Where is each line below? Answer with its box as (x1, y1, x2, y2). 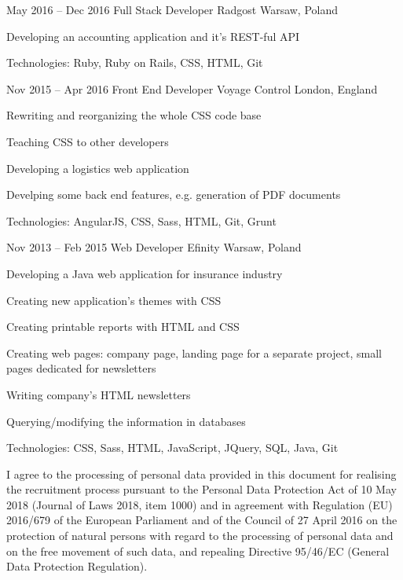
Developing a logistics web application (6, 160, 189, 176)
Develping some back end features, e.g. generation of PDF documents (6, 186, 341, 203)
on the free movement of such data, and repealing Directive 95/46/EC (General (6, 542, 390, 559)
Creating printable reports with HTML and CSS (6, 318, 240, 335)
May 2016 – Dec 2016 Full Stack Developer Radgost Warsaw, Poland (6, 2, 339, 17)
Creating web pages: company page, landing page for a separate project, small (6, 344, 382, 361)
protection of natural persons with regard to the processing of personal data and (6, 527, 394, 544)
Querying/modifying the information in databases (6, 413, 246, 429)
